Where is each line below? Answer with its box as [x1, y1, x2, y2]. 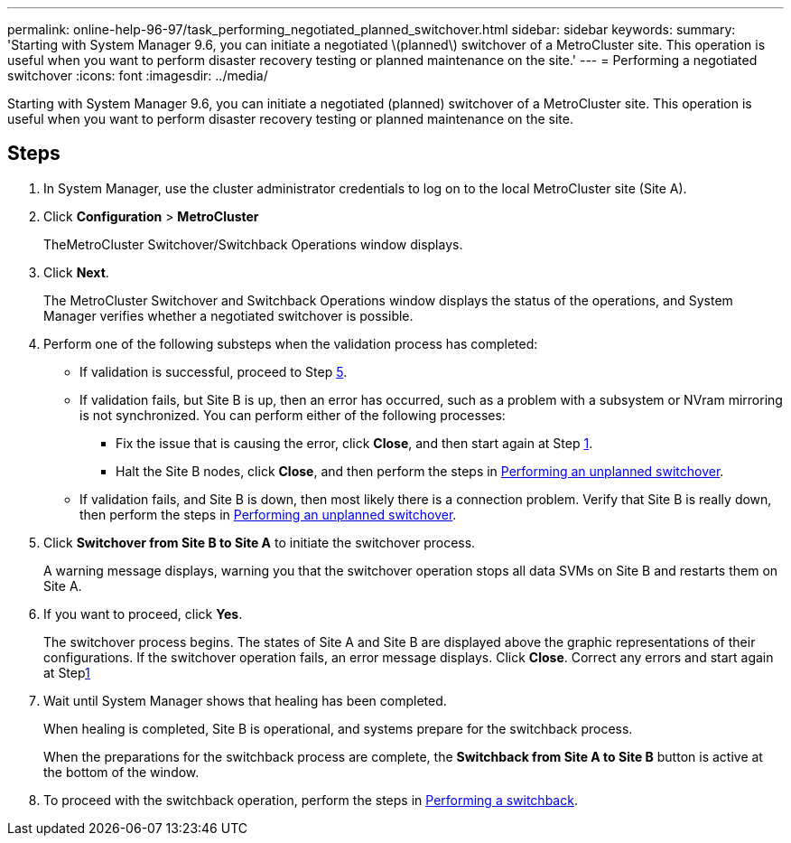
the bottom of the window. [43, 763, 200, 780]
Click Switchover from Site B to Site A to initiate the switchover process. [43, 534, 476, 550]
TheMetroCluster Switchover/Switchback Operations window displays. [43, 236, 463, 252]
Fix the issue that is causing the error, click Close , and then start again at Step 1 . [116, 435, 593, 451]
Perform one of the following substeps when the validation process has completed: [43, 335, 538, 351]
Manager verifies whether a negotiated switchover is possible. [43, 307, 414, 323]
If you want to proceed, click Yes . [43, 605, 243, 622]
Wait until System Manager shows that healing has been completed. [43, 692, 447, 708]
